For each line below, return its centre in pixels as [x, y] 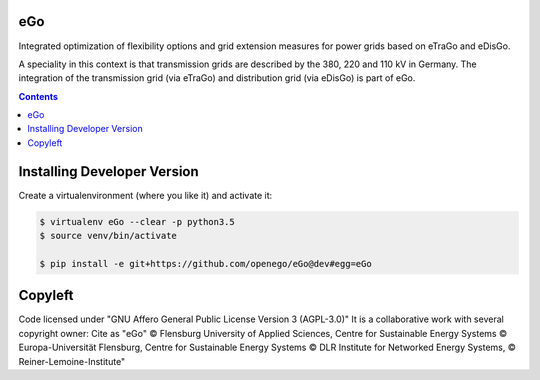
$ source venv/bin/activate [108, 236]
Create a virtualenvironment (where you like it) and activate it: [145, 195]
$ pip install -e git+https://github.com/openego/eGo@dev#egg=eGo [205, 263]
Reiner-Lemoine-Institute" [72, 361]
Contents [38, 96]
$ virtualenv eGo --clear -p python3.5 [137, 221]
